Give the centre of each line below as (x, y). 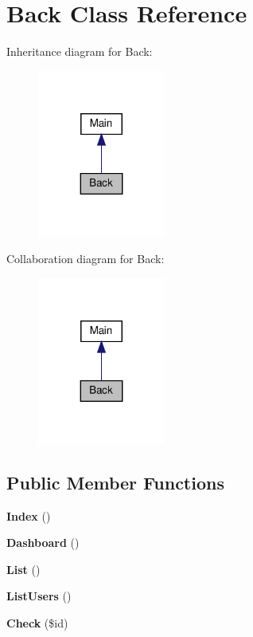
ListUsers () (39, 596)
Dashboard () (43, 543)
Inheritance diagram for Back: (80, 51)
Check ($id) (37, 622)
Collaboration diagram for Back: (86, 259)
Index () (29, 515)
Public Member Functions (115, 482)
